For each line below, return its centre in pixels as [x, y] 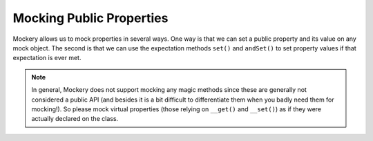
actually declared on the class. [75, 119]
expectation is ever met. [47, 58]
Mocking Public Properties [90, 18]
